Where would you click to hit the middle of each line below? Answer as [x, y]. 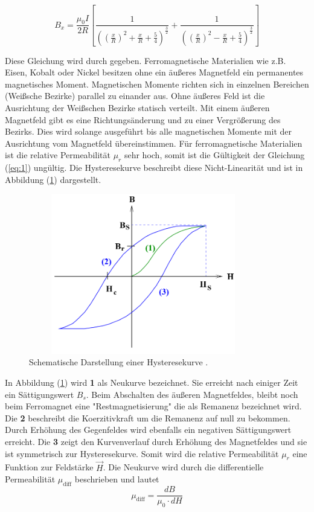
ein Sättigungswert [40, 394]
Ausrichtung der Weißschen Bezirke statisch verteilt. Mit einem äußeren [137, 107]
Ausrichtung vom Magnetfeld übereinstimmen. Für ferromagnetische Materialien [154, 143]
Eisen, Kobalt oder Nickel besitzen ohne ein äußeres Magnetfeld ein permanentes [154, 72]
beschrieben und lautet [117, 479]
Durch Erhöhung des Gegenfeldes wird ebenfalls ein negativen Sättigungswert [148, 430]
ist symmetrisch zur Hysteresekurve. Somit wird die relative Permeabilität [142, 453]
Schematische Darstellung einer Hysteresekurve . [119, 362]
